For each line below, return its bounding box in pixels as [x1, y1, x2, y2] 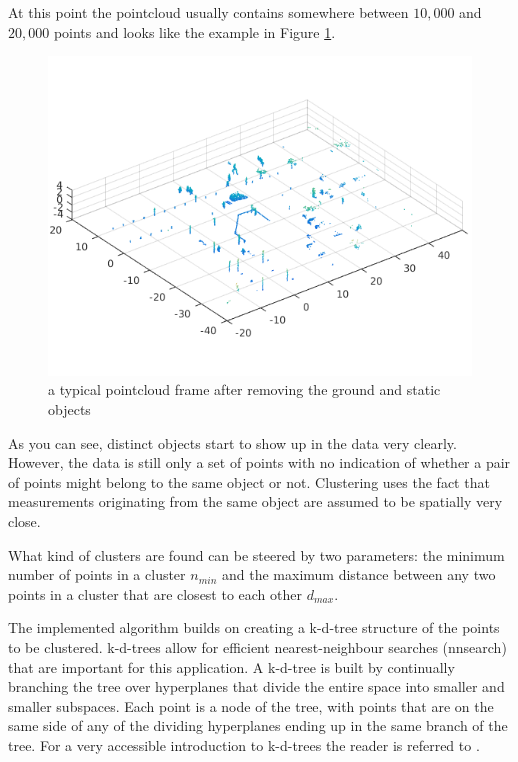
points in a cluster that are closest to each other [8, 583, 302, 604]
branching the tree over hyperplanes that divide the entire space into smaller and [8, 676, 505, 697]
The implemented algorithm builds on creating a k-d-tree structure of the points [8, 617, 500, 638]
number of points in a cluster [8, 564, 186, 585]
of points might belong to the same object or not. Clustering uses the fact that [8, 471, 490, 492]
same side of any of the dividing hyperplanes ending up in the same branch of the [8, 715, 508, 736]
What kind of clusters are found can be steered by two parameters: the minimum [8, 544, 505, 565]
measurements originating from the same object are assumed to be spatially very [8, 491, 503, 512]
